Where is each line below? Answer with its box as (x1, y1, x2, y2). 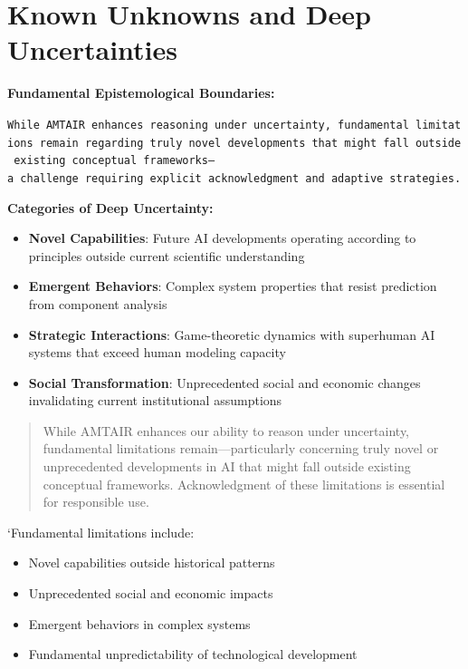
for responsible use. (43, 492, 149, 511)
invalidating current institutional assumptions (28, 391, 282, 410)
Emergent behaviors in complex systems (28, 614, 251, 633)
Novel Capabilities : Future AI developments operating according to (28, 228, 416, 247)
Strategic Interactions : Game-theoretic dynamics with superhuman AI (28, 325, 435, 344)
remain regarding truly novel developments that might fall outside (39, 136, 462, 150)
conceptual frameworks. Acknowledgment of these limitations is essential (43, 474, 445, 493)
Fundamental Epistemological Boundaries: (7, 83, 275, 102)
